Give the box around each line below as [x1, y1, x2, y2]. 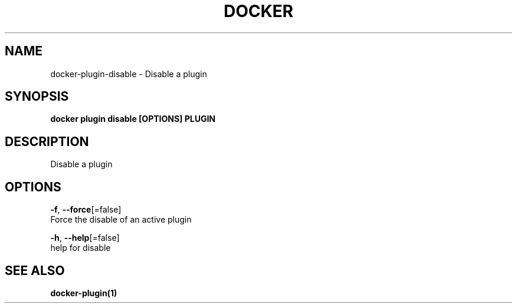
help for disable [50, 243, 111, 253]
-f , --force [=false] [50, 204, 122, 215]
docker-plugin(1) [50, 287, 117, 298]
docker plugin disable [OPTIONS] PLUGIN [50, 114, 216, 124]
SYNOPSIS [5, 89, 69, 104]
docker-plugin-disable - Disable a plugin [50, 68, 207, 79]
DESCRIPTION [5, 134, 89, 149]
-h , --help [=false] [50, 233, 120, 243]
